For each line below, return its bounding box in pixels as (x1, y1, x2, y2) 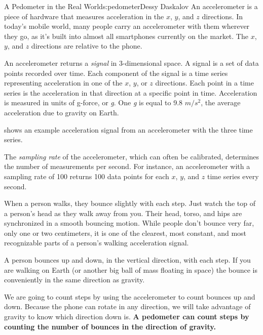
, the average (201, 97, 241, 108)
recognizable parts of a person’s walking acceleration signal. (4, 237, 189, 248)
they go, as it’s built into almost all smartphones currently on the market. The (4, 30, 248, 41)
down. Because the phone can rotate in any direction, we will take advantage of (4, 301, 251, 312)
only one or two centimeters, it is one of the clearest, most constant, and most (4, 227, 247, 238)
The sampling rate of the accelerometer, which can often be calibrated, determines (4, 151, 259, 161)
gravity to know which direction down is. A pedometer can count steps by (4, 311, 249, 322)
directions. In (202, 11, 243, 21)
